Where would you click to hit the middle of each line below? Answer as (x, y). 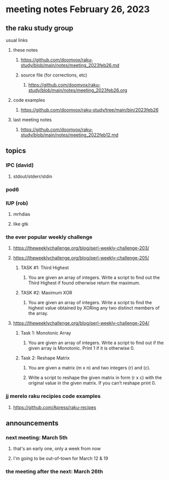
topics (16, 151)
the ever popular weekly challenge (49, 237)
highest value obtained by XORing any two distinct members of (94, 308)
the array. (38, 313)
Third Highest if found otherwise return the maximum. (84, 283)
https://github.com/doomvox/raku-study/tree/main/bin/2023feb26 (90, 110)
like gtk (20, 224)
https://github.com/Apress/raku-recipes (55, 407)
